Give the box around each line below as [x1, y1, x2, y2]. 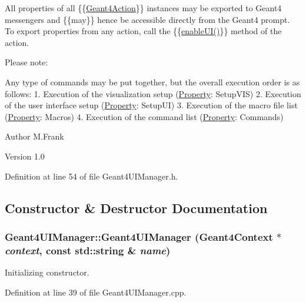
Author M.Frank [5, 130, 64, 142]
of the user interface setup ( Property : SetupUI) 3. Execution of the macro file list [5, 99, 298, 111]
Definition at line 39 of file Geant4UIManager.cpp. [5, 286, 187, 298]
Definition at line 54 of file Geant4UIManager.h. [5, 170, 178, 182]
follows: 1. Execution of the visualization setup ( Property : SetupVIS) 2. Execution [5, 87, 301, 99]
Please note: [5, 56, 48, 68]
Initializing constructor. [5, 266, 89, 278]
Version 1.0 [5, 150, 45, 162]
